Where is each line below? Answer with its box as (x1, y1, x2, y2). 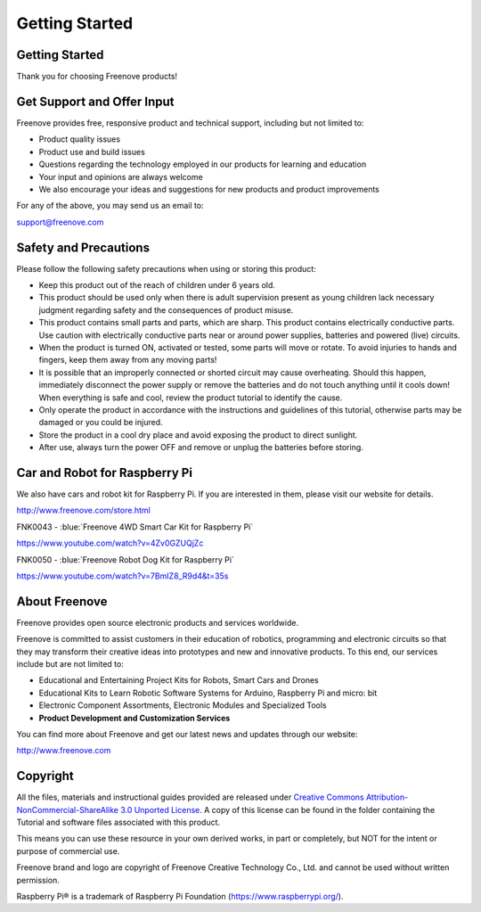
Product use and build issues (38, 146, 146, 157)
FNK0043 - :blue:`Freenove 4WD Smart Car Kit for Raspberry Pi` (16, 522, 254, 532)
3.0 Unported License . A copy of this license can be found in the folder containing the (120, 804, 436, 815)
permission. (16, 875, 60, 885)
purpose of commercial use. (16, 845, 120, 856)
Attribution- (365, 792, 409, 802)
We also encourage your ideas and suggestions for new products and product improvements (38, 184, 380, 194)
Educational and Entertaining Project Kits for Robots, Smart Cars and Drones (38, 675, 320, 686)
